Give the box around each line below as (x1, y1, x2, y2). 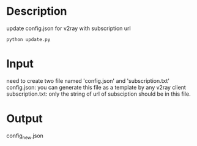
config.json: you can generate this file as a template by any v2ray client (6, 83, 187, 91)
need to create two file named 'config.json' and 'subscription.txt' (6, 77, 170, 84)
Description (6, 4, 67, 18)
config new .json (6, 132, 44, 140)
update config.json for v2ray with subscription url (6, 25, 131, 32)
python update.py (6, 36, 51, 42)
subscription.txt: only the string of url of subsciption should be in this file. (6, 90, 191, 98)
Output (6, 112, 43, 126)
